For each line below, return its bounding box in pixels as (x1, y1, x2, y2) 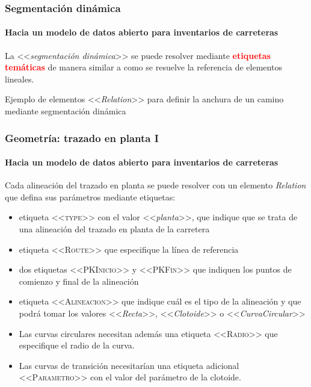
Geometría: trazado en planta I (5, 130, 159, 145)
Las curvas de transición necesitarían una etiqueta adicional (19, 359, 239, 371)
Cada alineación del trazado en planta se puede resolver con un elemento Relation (5, 179, 306, 191)
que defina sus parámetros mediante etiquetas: (5, 190, 176, 203)
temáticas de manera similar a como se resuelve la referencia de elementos (5, 61, 282, 73)
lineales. (5, 72, 34, 85)
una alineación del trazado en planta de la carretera (19, 223, 210, 235)
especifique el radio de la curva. (19, 339, 135, 351)
